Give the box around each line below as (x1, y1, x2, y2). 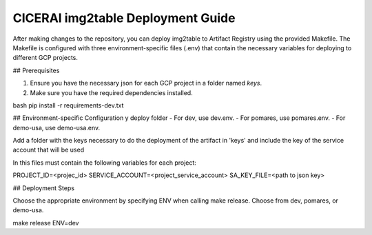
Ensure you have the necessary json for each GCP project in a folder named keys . (30, 79, 262, 88)
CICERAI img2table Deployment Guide (12, 10, 236, 25)
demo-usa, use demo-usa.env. (12, 123, 101, 132)
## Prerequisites (12, 66, 60, 74)
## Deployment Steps (12, 183, 75, 192)
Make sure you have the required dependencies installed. (30, 88, 193, 96)
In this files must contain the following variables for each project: (12, 159, 196, 167)
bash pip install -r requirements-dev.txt (12, 101, 124, 110)
